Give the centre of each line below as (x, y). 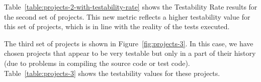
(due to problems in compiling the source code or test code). (97, 63)
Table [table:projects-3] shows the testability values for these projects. (112, 73)
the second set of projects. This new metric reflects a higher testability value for (127, 16)
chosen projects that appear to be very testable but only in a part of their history (130, 53)
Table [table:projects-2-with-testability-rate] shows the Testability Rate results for (131, 7)
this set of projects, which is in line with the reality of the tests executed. (117, 26)
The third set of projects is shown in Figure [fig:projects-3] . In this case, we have (129, 43)
